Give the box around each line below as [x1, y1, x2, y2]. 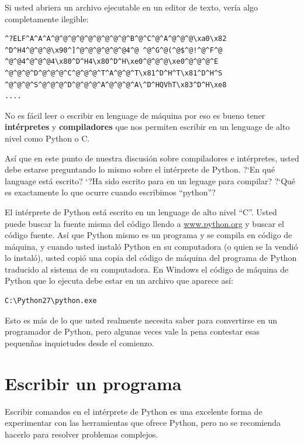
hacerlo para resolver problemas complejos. [5, 428, 158, 440]
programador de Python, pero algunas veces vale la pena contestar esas [5, 325, 260, 338]
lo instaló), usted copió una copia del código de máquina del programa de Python [5, 252, 297, 264]
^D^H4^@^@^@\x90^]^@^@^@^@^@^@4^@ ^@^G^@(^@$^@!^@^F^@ [5, 46, 223, 54]
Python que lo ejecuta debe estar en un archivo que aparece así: [5, 274, 233, 287]
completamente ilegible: [5, 12, 89, 25]
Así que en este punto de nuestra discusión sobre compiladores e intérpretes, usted [5, 152, 299, 164]
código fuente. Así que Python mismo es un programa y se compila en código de [5, 229, 292, 241]
